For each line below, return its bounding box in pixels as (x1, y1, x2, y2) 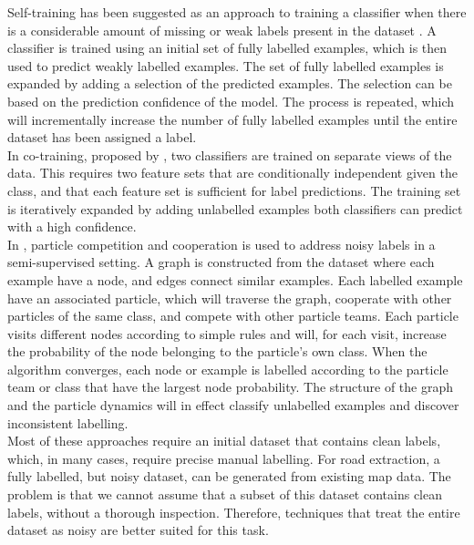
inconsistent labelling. (7, 413, 129, 432)
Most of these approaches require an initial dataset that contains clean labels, (7, 431, 441, 450)
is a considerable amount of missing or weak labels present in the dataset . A (7, 20, 437, 39)
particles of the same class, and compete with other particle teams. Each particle (7, 306, 459, 325)
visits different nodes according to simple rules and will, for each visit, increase (7, 324, 447, 343)
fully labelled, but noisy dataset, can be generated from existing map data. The (7, 467, 451, 486)
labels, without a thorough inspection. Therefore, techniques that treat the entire (7, 502, 460, 521)
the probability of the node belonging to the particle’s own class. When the (7, 342, 428, 361)
